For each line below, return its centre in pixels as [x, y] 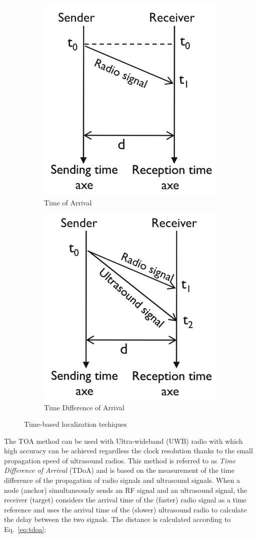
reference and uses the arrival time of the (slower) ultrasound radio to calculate [125, 509]
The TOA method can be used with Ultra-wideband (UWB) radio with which [123, 441]
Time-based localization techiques [75, 424]
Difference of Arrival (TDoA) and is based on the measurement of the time [119, 470]
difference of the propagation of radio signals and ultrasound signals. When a [122, 480]
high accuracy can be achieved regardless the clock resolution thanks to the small [128, 451]
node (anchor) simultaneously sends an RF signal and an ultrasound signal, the [125, 490]
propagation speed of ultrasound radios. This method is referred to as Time [120, 460]
